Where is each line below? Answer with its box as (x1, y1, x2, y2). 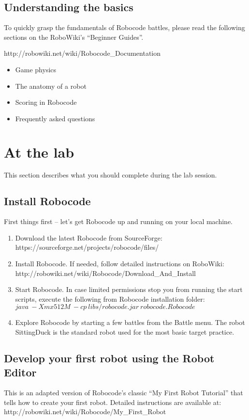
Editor (4, 365, 37, 380)
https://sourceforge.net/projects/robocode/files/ (15, 242, 159, 252)
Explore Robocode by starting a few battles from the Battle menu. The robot (15, 317, 245, 327)
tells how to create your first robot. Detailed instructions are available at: (4, 397, 221, 407)
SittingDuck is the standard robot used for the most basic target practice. (15, 327, 234, 337)
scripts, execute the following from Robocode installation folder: (15, 293, 205, 304)
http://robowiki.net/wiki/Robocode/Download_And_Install (15, 268, 196, 278)
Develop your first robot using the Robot (4, 351, 215, 366)
